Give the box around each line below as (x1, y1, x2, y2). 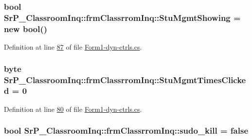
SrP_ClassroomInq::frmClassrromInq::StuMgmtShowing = (4, 11, 241, 23)
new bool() (4, 22, 48, 35)
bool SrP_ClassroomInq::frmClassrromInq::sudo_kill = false (4, 124, 249, 137)
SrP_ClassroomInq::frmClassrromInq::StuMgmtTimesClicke (4, 73, 246, 86)
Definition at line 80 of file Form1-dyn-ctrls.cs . (4, 104, 142, 114)
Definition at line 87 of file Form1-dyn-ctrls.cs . (4, 42, 142, 52)
